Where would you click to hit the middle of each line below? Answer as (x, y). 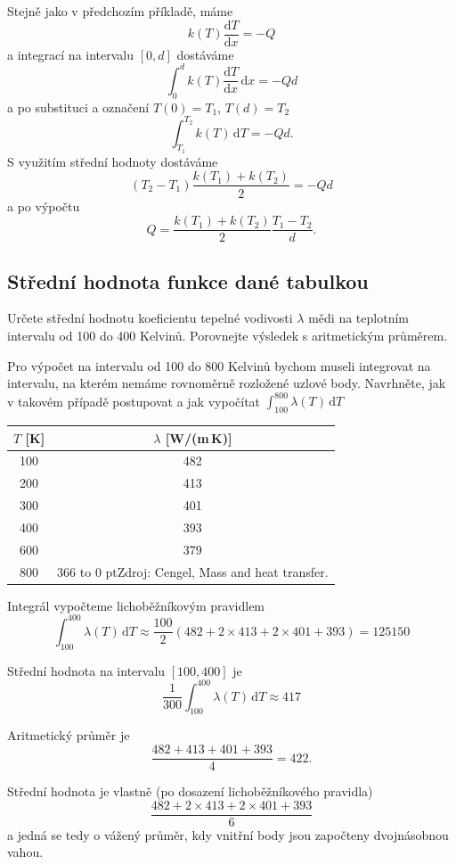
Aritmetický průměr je (69, 735)
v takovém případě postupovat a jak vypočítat (134, 401)
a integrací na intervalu (71, 54)
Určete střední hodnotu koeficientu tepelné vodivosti (150, 318)
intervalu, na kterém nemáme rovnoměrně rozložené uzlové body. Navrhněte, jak (227, 383)
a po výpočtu (44, 206)
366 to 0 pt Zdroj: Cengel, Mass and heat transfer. (193, 571)
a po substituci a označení (78, 107)
